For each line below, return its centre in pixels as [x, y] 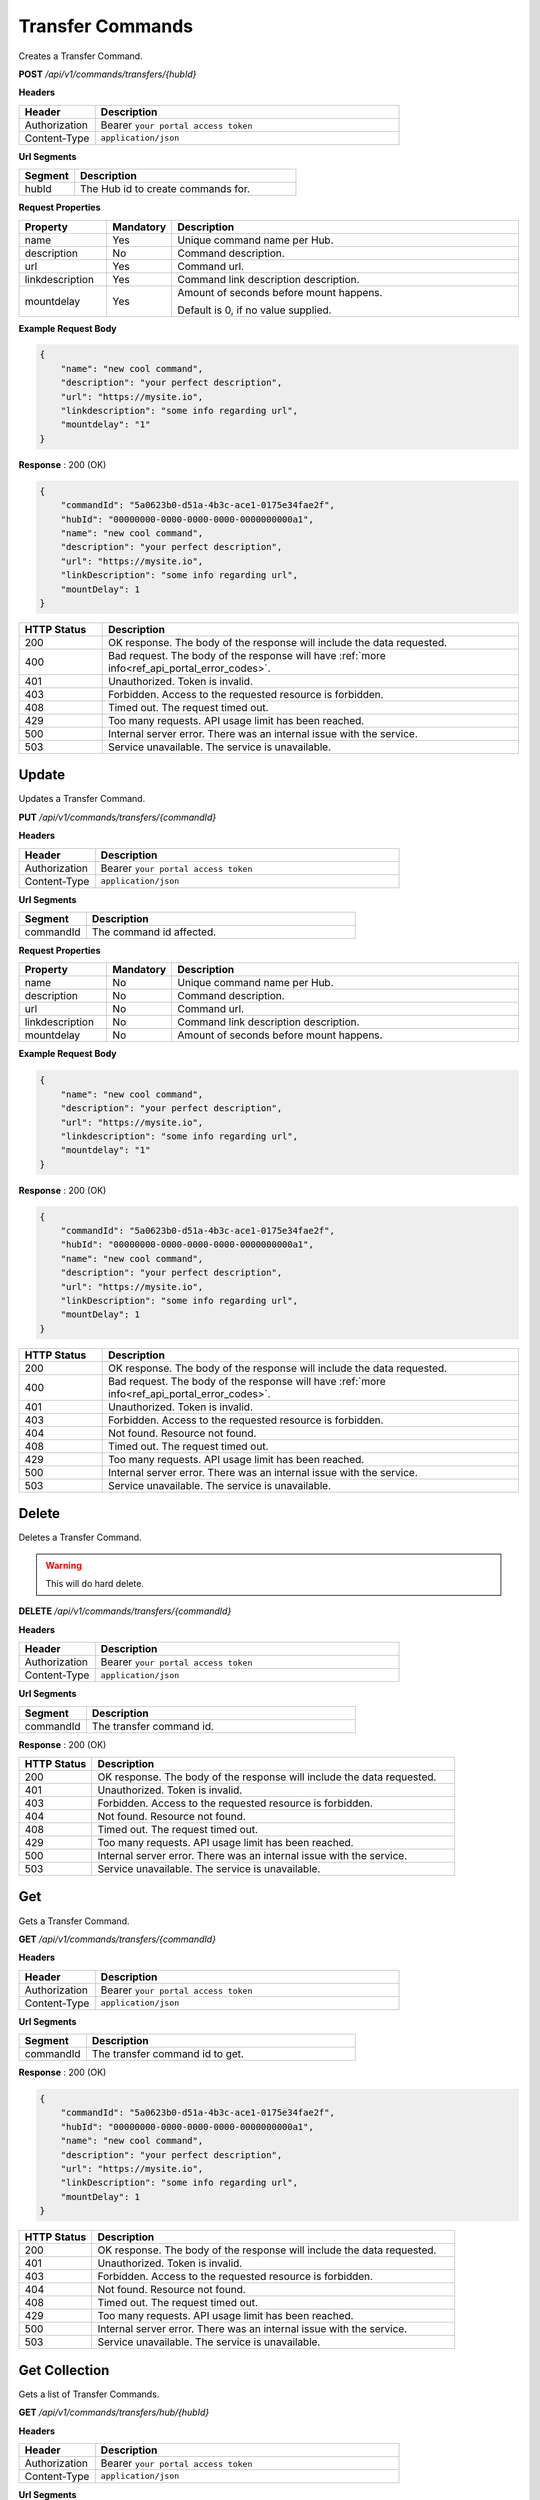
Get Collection [64, 2370]
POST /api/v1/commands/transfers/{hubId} [107, 74]
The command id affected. [154, 932]
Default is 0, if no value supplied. [254, 310]
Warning [63, 1565]
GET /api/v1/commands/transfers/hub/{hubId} [114, 2412]
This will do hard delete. [95, 1584]
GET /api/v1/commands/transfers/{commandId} [117, 1939]
